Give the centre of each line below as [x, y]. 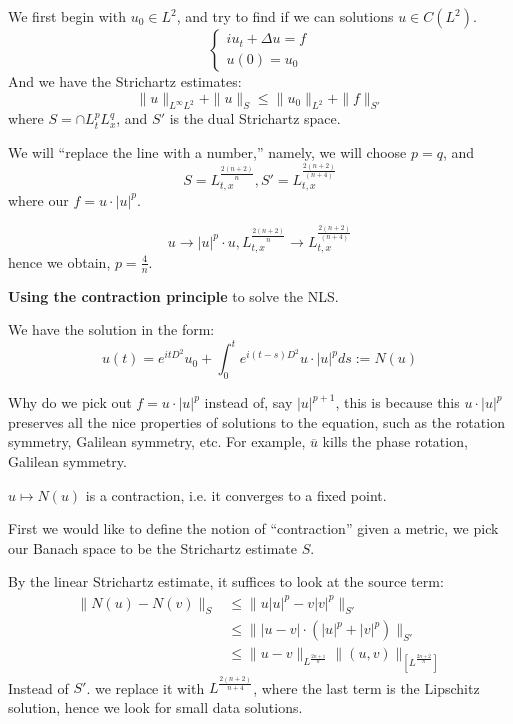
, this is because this [397, 402]
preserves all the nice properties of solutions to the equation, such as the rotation [256, 421]
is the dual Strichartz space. [255, 118]
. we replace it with [145, 687]
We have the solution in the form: [111, 329]
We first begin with [67, 16]
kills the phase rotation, [395, 441]
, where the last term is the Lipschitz [366, 687]
